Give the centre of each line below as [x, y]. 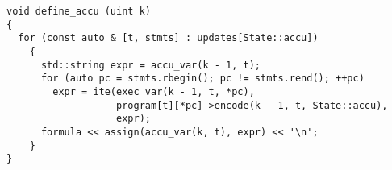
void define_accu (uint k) [79, 11]
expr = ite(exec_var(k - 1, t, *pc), [154, 91]
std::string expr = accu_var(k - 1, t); [150, 65]
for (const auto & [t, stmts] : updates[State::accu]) [168, 38]
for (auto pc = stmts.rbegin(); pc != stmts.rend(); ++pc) [202, 79]
